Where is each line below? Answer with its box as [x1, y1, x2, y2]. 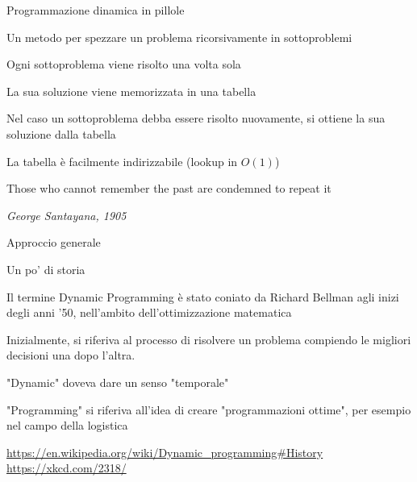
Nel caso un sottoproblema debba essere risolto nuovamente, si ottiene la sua [6, 110, 386, 127]
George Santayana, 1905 [6, 206, 127, 223]
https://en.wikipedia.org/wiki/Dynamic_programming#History [6, 443, 323, 460]
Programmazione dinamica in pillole [6, 2, 185, 18]
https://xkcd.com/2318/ [6, 459, 127, 476]
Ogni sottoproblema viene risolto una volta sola [6, 56, 241, 73]
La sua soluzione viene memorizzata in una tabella [6, 82, 256, 99]
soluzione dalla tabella [6, 125, 116, 142]
